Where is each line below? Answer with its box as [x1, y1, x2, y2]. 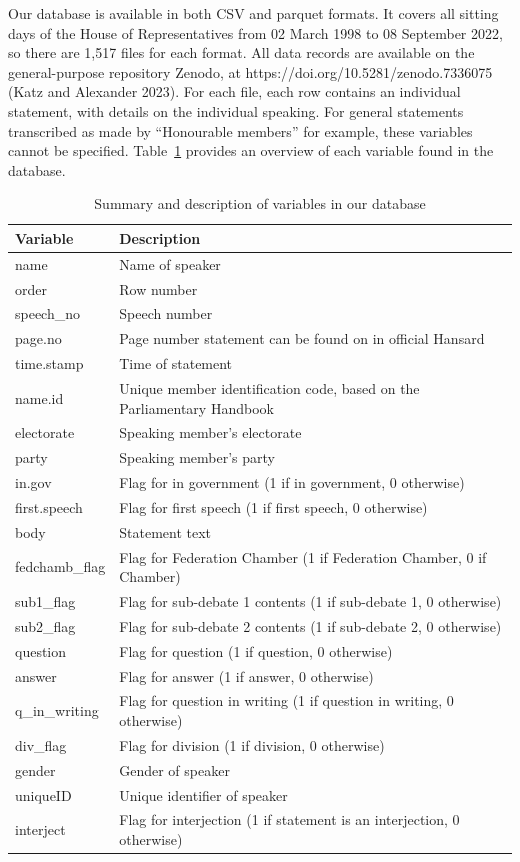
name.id [15, 387, 64, 408]
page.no [15, 328, 62, 349]
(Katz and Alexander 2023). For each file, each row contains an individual [8, 81, 461, 102]
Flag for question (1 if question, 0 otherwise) [119, 640, 393, 661]
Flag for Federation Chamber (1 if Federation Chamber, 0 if [119, 546, 487, 567]
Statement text [119, 521, 212, 542]
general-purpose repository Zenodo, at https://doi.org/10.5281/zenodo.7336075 [8, 61, 493, 82]
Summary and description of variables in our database [94, 193, 426, 214]
